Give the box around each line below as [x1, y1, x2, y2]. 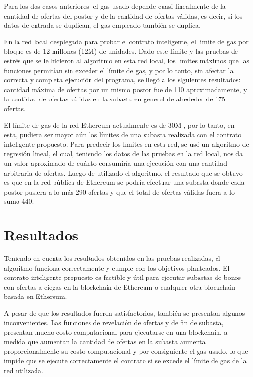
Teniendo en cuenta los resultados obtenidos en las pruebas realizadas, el [4, 253, 220, 263]
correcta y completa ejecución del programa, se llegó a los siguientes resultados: [4, 75, 241, 85]
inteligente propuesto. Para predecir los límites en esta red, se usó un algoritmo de [4, 139, 249, 149]
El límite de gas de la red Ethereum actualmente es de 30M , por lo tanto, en [4, 119, 235, 130]
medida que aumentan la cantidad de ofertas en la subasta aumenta [4, 336, 206, 346]
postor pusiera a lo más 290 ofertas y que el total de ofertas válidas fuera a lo [4, 186, 235, 197]
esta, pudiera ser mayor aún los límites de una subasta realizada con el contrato [4, 129, 242, 139]
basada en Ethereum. [4, 291, 67, 301]
